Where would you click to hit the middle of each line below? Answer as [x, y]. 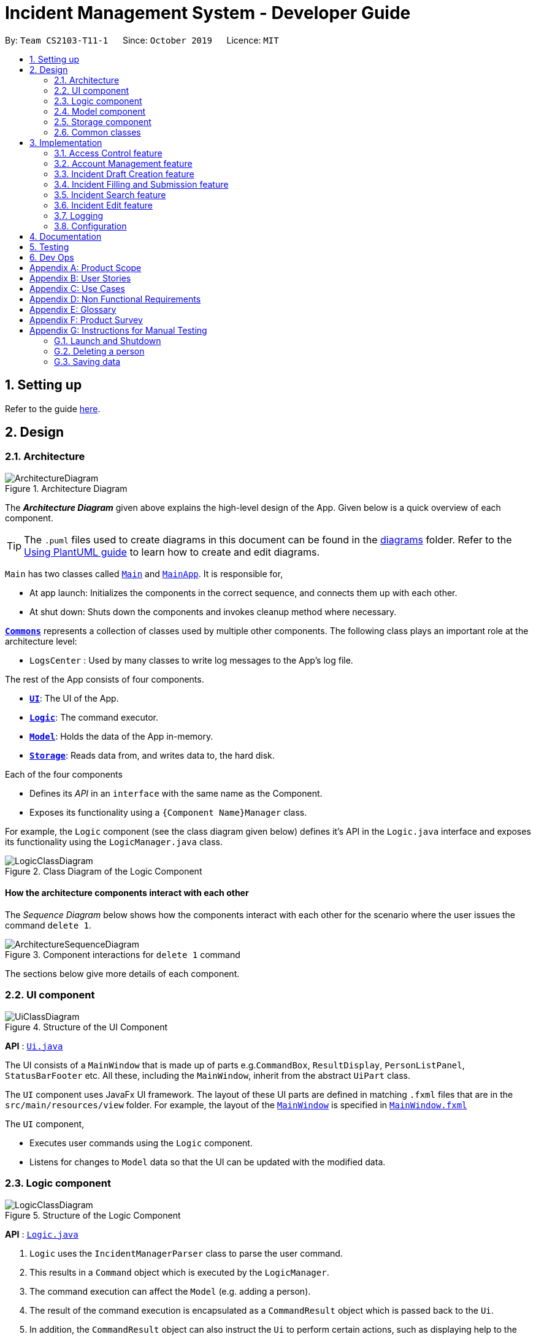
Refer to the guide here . [53, 408]
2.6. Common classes [98, 132]
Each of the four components [64, 774]
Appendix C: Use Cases [77, 288]
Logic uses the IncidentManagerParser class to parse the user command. [186, 1253]
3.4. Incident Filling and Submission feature [141, 184]
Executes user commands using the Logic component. [141, 1143]
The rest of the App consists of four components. [105, 679]
